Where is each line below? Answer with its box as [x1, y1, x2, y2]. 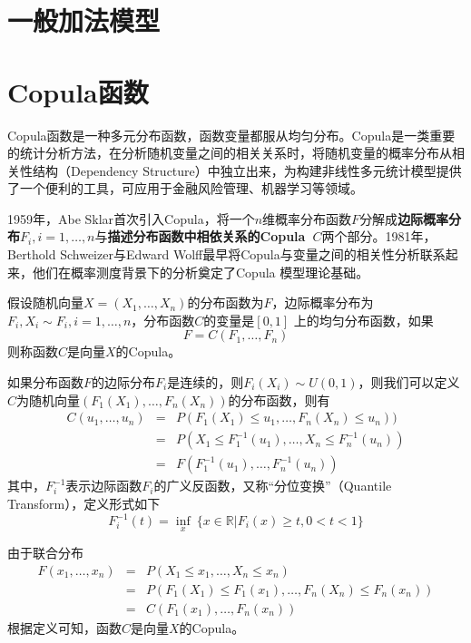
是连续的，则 [167, 373, 244, 392]
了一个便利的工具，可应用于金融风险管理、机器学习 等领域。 [7, 179, 363, 198]
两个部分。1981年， [321, 227, 437, 246]
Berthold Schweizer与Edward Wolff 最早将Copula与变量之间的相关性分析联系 [7, 245, 446, 264]
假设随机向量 [7, 293, 83, 312]
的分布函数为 [187, 293, 264, 312]
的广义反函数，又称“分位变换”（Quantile [153, 476, 392, 495]
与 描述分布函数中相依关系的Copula [94, 227, 306, 246]
